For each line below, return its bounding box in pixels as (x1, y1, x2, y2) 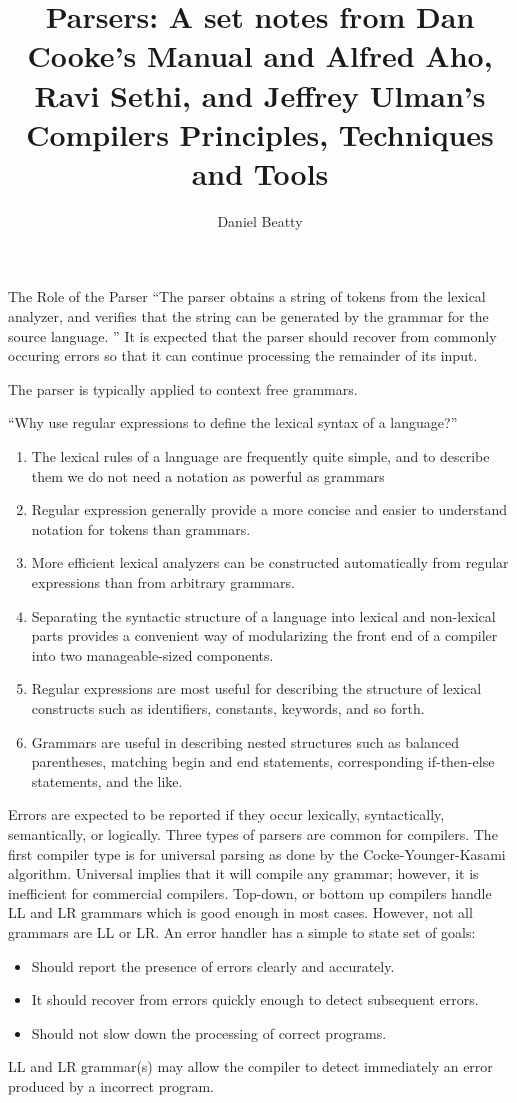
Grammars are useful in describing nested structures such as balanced (31, 731, 459, 752)
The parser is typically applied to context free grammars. (8, 378, 358, 399)
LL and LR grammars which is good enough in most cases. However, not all (8, 902, 473, 923)
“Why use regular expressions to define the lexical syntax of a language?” (8, 412, 458, 433)
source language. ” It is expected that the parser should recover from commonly (8, 325, 497, 346)
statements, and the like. (31, 770, 183, 791)
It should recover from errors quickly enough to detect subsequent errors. (31, 989, 479, 1010)
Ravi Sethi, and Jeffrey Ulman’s (34, 74, 486, 115)
